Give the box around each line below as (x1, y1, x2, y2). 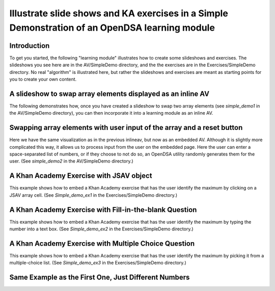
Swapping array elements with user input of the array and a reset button (9, 123, 243, 132)
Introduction (9, 41, 50, 50)
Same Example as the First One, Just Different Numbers (9, 273, 190, 282)
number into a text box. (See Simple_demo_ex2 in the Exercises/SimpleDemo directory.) (9, 226, 194, 232)
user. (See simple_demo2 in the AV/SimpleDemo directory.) (9, 158, 133, 164)
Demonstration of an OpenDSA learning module (9, 22, 215, 33)
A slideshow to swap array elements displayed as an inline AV (9, 89, 210, 98)
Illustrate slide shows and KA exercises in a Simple (9, 8, 229, 19)
